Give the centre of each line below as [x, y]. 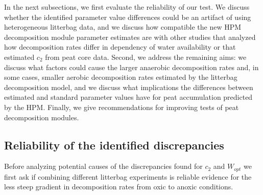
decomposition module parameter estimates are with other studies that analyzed [130, 37]
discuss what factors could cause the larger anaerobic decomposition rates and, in [131, 67]
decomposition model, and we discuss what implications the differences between [129, 87]
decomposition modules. [42, 117]
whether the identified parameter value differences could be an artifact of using [128, 17]
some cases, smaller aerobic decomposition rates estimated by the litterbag [121, 77]
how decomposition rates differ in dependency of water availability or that [120, 47]
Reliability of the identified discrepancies [114, 145]
